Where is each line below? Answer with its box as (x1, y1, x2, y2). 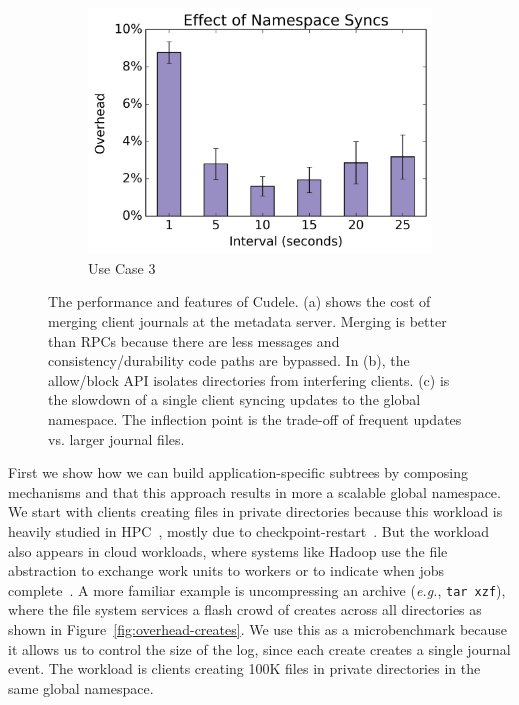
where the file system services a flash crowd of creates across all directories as (8, 599, 482, 620)
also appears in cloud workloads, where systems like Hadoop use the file (8, 540, 448, 561)
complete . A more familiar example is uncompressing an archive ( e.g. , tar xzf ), (8, 579, 506, 600)
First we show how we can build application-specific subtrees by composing (8, 462, 468, 483)
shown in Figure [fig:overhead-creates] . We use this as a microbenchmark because (8, 618, 508, 639)
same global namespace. (8, 677, 154, 698)
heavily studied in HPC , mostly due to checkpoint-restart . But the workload (8, 520, 490, 541)
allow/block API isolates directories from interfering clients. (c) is (48, 369, 450, 390)
